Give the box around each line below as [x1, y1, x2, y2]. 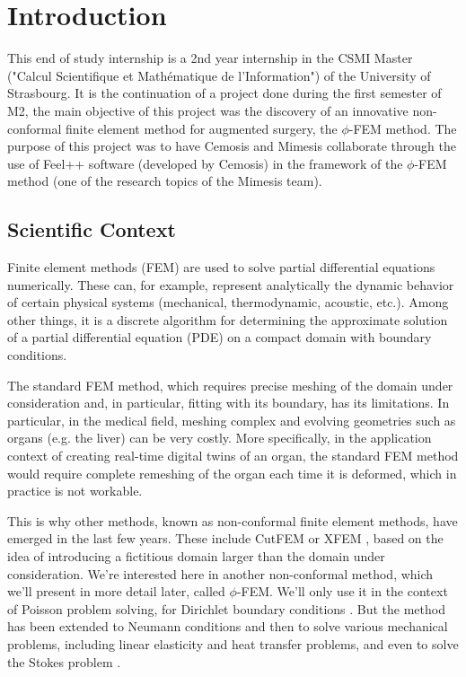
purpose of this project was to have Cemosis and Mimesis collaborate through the [7, 136, 457, 155]
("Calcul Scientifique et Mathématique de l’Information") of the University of [7, 66, 431, 84]
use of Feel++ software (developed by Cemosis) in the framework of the [7, 154, 403, 172]
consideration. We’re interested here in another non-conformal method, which [7, 564, 434, 583]
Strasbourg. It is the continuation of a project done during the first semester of [7, 84, 442, 102]
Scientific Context [7, 215, 176, 243]
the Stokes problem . [7, 652, 121, 671]
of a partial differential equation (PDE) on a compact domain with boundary [7, 328, 432, 347]
